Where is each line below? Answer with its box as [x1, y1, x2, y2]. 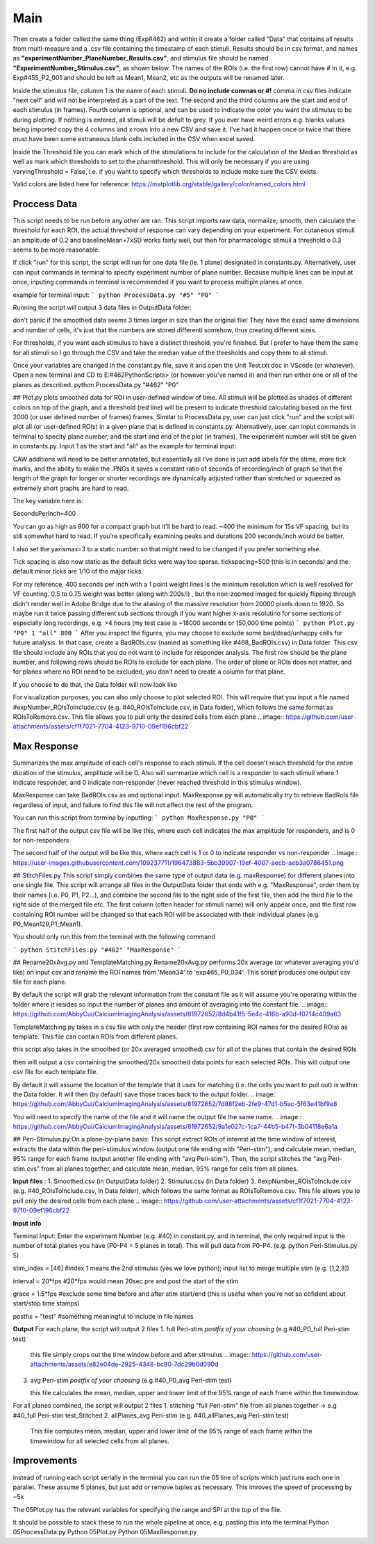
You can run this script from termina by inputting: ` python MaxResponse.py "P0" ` [12, 813, 265, 822]
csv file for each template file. [12, 1068, 99, 1076]
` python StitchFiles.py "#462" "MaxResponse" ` [12, 945, 182, 954]
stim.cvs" [12, 1164, 40, 1173]
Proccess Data [12, 198, 78, 210]
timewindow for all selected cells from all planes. [30, 1436, 169, 1445]
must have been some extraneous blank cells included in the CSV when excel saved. [12, 135, 256, 143]
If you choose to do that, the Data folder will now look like [12, 680, 177, 688]
